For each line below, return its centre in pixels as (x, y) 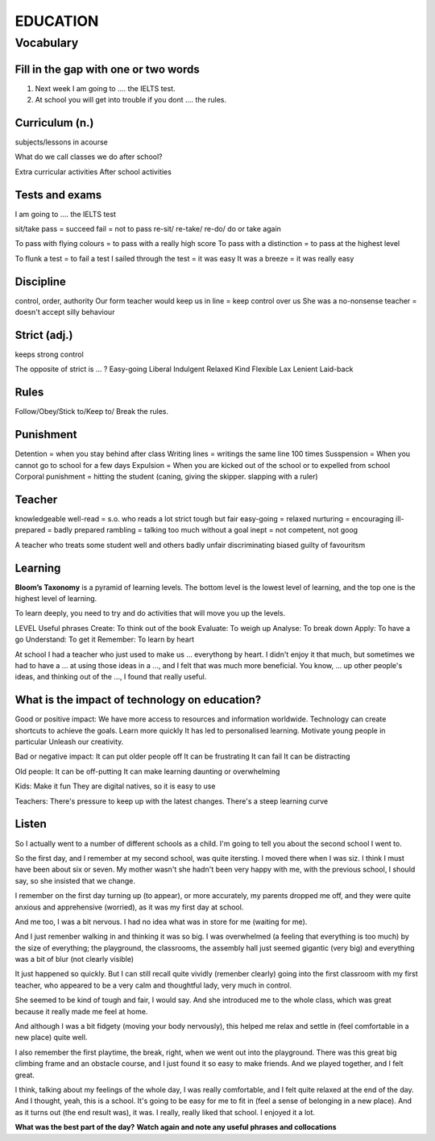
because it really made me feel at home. (81, 1011)
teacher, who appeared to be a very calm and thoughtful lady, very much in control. (153, 985)
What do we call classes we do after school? (89, 157)
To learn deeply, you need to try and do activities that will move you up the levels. (150, 613)
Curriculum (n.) (54, 122)
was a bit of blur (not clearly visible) (75, 959)
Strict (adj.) (44, 335)
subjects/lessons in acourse (61, 142)
